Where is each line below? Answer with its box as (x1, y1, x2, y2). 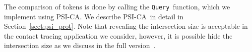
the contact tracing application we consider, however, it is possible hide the (4, 30, 233, 41)
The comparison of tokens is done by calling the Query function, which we (4, 1, 230, 11)
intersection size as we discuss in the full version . (4, 40, 156, 51)
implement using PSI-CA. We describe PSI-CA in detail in (4, 11, 184, 21)
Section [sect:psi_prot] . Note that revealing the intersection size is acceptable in (4, 21, 248, 31)
